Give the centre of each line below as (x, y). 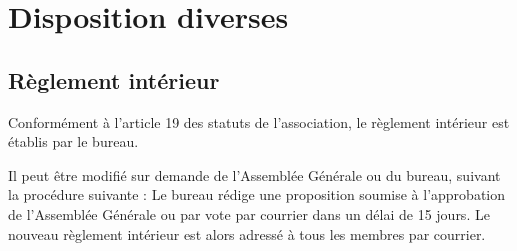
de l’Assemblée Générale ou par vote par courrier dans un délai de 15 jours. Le (249, 213)
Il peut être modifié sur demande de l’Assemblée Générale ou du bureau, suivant (254, 174)
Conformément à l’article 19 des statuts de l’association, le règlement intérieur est (259, 121)
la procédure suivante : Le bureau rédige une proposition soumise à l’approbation (256, 194)
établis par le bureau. (73, 141)
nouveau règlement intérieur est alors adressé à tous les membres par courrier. (247, 233)
